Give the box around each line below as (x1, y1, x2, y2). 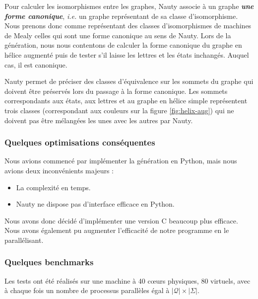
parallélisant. (4, 234, 44, 245)
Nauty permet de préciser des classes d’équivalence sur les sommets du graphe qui (4, 76, 254, 86)
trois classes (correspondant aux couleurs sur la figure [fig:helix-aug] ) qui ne (4, 105, 234, 115)
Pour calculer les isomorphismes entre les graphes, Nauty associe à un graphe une (4, 1, 254, 11)
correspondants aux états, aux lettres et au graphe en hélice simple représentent (4, 95, 248, 106)
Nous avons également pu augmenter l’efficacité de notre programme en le (4, 225, 229, 235)
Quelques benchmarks (4, 256, 94, 268)
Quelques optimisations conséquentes (4, 136, 155, 149)
